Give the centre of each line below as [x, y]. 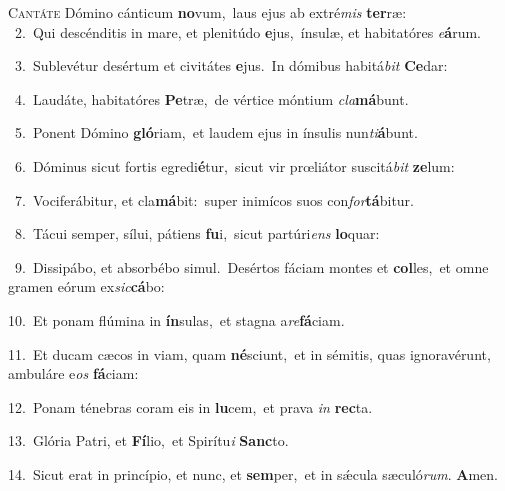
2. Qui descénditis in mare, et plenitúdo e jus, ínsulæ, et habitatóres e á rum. [247, 31]
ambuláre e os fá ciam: [73, 373]
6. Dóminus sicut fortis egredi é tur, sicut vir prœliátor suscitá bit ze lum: [234, 165]
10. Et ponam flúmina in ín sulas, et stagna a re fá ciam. [176, 319]
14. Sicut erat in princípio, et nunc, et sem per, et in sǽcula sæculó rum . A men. [253, 473]
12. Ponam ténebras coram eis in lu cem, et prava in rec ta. [190, 406]
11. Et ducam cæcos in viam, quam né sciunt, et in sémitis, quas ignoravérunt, [249, 353]
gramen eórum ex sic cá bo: [86, 286]
